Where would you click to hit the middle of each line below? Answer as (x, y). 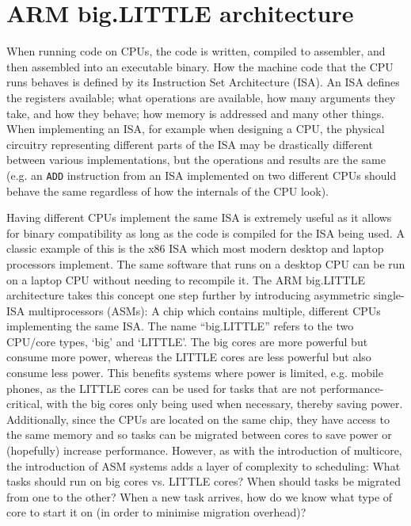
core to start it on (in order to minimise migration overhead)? (156, 512)
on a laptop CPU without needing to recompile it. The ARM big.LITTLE (186, 279)
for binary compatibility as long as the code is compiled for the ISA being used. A (205, 233)
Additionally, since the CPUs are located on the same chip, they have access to (198, 419)
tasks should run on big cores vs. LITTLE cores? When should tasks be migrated (204, 481)
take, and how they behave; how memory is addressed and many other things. (196, 113)
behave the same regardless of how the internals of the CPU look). (167, 191)
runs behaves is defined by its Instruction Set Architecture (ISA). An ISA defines (203, 82)
